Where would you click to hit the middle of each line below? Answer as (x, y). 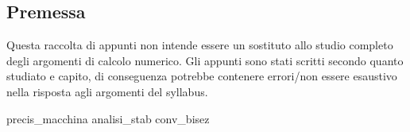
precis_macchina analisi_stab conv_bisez (108, 118)
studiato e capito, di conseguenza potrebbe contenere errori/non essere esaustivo (202, 76)
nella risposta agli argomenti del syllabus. (107, 91)
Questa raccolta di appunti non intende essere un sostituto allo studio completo (200, 45)
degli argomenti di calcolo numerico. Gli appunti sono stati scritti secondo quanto (205, 60)
